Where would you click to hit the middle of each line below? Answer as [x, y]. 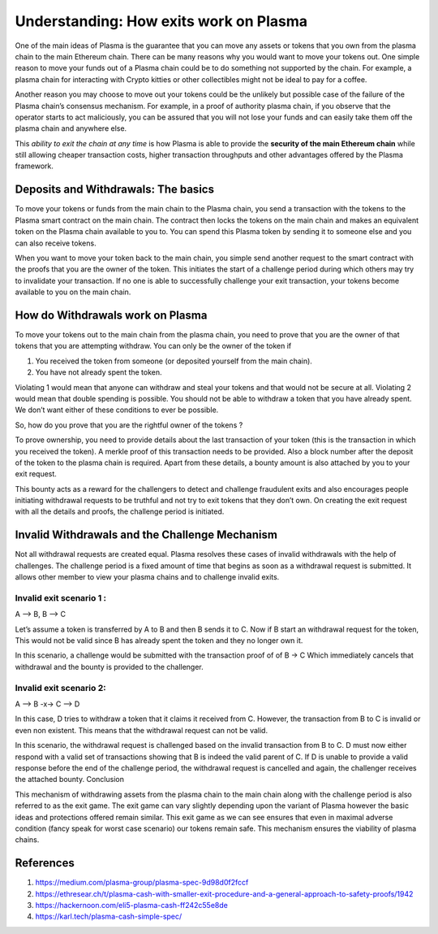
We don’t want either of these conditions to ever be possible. [117, 410]
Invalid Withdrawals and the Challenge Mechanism [146, 535]
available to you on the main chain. [73, 292]
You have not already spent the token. [99, 372]
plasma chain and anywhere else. [71, 128]
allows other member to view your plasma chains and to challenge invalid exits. [147, 577]
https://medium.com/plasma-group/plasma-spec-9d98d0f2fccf [142, 883]
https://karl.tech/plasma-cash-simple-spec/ [109, 917]
